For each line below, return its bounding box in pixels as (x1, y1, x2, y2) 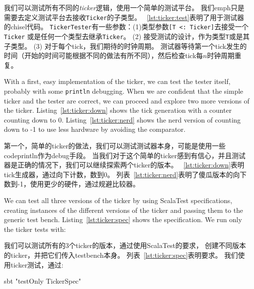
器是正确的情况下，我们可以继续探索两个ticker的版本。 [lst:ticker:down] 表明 (4, 160, 245, 170)
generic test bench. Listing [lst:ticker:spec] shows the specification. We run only (4, 214, 242, 225)
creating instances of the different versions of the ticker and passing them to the (4, 205, 243, 215)
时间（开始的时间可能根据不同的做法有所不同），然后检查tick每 (4, 50, 203, 61)
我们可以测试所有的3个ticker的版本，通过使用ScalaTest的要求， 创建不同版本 (4, 240, 246, 250)
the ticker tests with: (4, 224, 66, 234)
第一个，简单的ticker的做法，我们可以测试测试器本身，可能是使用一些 (4, 140, 226, 150)
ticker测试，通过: (10, 259, 63, 269)
